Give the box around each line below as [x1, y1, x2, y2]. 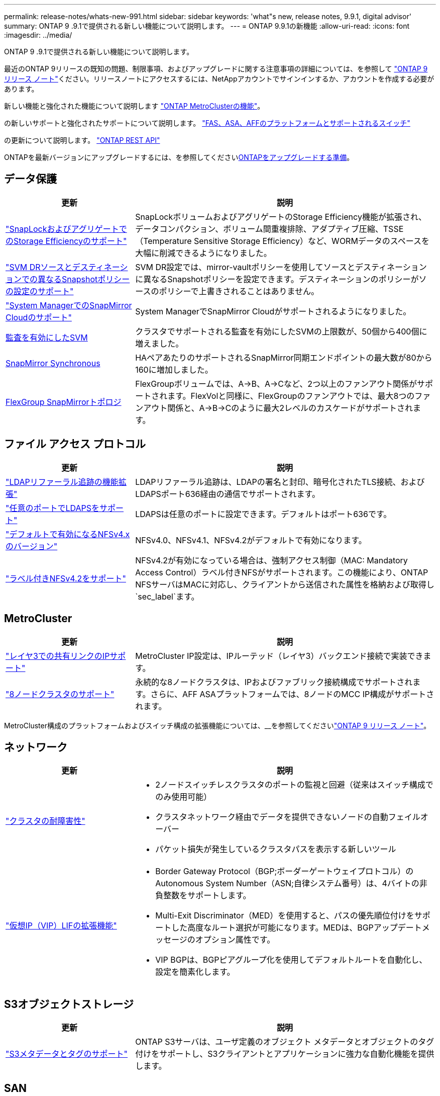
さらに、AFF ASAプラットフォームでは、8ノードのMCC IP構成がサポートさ [150, 689, 434, 699]
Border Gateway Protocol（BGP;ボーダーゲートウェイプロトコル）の [155, 866, 414, 877]
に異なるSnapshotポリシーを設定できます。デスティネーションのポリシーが [135, 274, 419, 284]
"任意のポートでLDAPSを [6, 502, 100, 513]
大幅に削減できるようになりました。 [135, 247, 272, 258]
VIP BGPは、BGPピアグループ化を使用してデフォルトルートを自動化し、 [155, 955, 427, 965]
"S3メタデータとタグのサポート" [6, 1049, 128, 1059]
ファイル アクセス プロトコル [4, 438, 146, 451]
